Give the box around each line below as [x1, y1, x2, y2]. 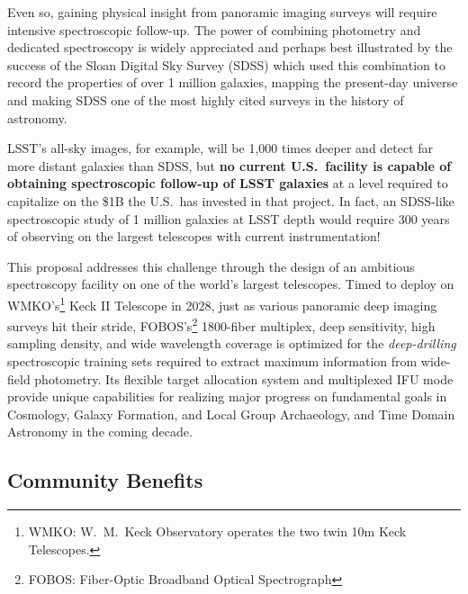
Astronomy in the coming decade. [7, 422, 193, 441]
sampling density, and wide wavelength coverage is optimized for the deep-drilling [7, 334, 456, 353]
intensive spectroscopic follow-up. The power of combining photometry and [7, 20, 421, 39]
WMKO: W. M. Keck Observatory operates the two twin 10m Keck [28, 522, 407, 541]
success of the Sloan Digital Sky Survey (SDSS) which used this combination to [7, 55, 445, 74]
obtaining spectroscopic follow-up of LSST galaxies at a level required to [7, 174, 448, 193]
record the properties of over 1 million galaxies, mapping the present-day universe [7, 73, 458, 92]
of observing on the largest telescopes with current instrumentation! [7, 227, 381, 246]
